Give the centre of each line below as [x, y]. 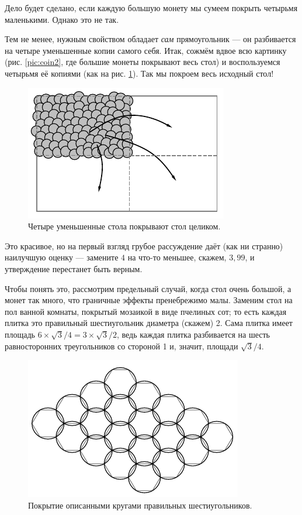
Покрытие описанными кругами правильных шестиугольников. [140, 505]
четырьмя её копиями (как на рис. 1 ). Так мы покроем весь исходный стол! [139, 73]
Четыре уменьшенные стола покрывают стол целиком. [124, 226]
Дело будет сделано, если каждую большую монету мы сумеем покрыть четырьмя [151, 8]
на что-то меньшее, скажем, [177, 257]
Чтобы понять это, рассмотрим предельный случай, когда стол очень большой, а [148, 288]
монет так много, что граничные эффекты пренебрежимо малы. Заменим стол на [149, 300]
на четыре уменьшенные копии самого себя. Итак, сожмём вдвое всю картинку [146, 50]
